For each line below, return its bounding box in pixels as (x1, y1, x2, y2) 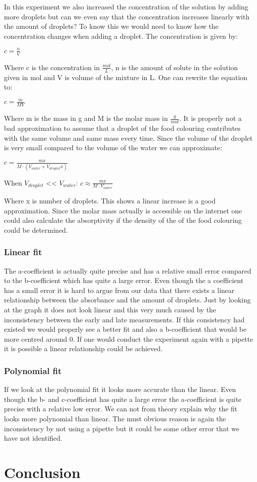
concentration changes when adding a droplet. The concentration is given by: (4, 30, 238, 41)
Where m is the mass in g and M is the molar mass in (4, 113, 168, 123)
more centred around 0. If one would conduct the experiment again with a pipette (4, 333, 253, 344)
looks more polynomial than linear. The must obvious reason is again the (4, 413, 226, 423)
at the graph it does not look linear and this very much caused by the (4, 304, 216, 314)
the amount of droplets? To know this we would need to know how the (4, 21, 219, 31)
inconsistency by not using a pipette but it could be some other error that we (4, 423, 240, 433)
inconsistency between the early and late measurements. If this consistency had (4, 314, 245, 324)
